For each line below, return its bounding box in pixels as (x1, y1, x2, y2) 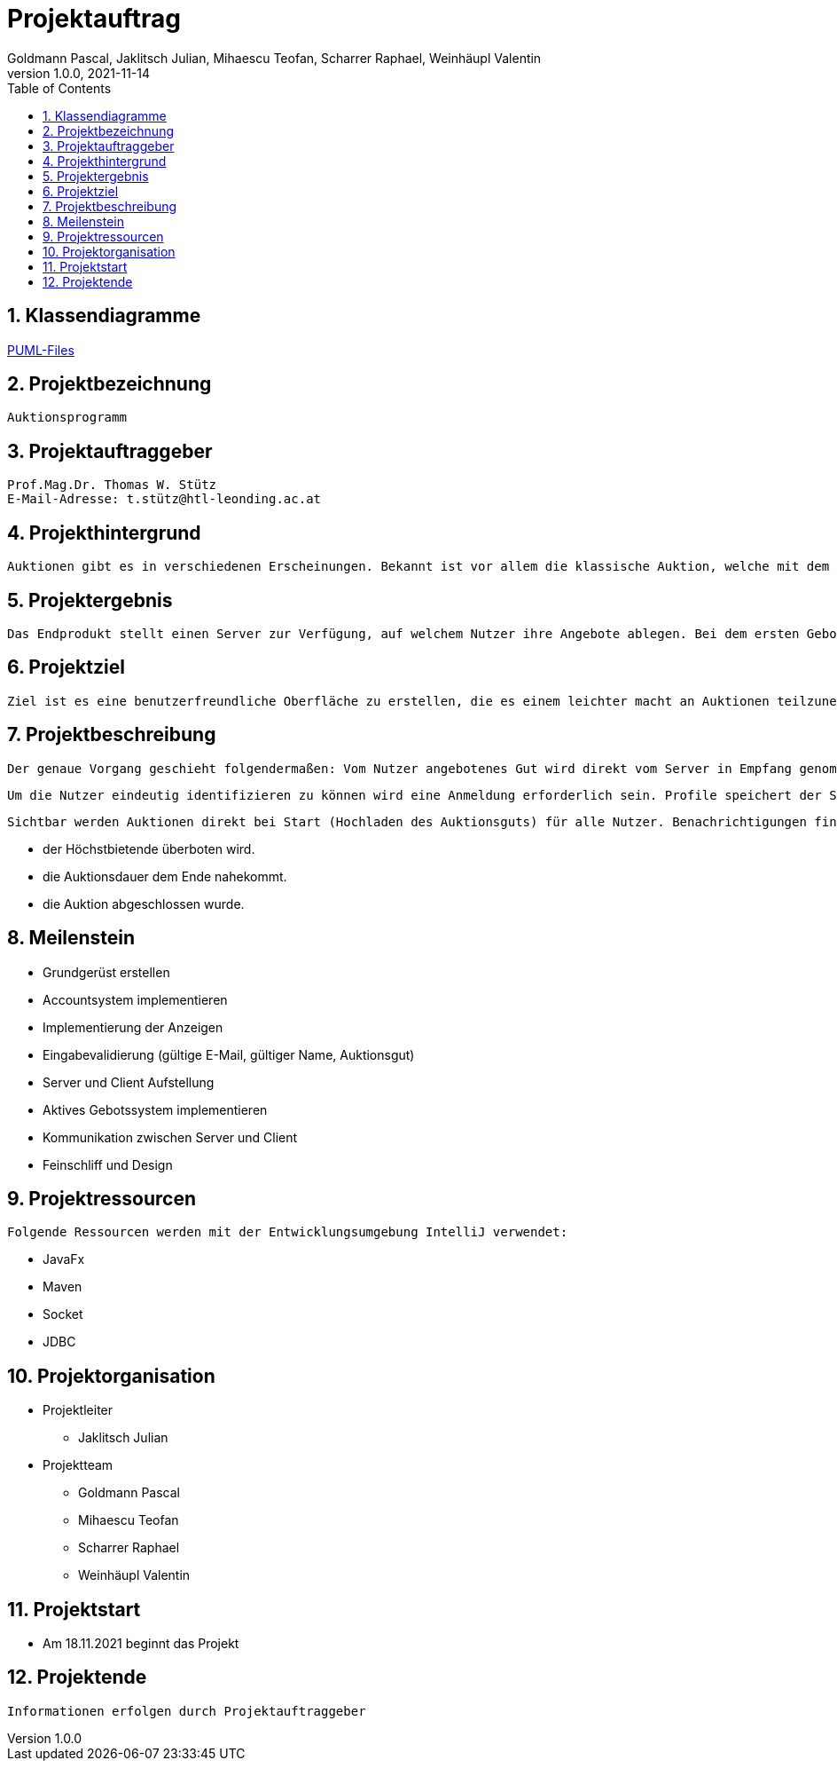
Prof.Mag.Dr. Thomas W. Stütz (7, 478, 217, 493)
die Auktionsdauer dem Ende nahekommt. (43, 868, 287, 884)
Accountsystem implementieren (43, 991, 228, 1007)
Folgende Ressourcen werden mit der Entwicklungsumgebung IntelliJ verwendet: (7, 1225, 568, 1240)
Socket (43, 1306, 83, 1322)
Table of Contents (7, 80, 112, 96)
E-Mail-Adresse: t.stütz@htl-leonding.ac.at (7, 492, 322, 507)
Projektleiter (43, 1402, 113, 1418)
